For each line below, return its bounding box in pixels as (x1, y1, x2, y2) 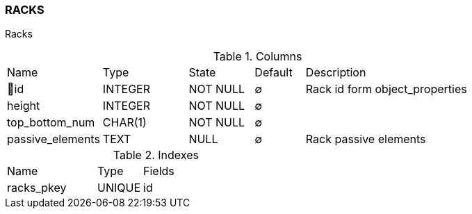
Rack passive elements (305, 132, 426, 147)
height (7, 99, 40, 113)
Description (305, 65, 366, 80)
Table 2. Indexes (113, 148, 199, 163)
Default (254, 65, 293, 80)
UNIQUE (97, 181, 141, 195)
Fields (143, 164, 174, 179)
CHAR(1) (102, 115, 147, 130)
